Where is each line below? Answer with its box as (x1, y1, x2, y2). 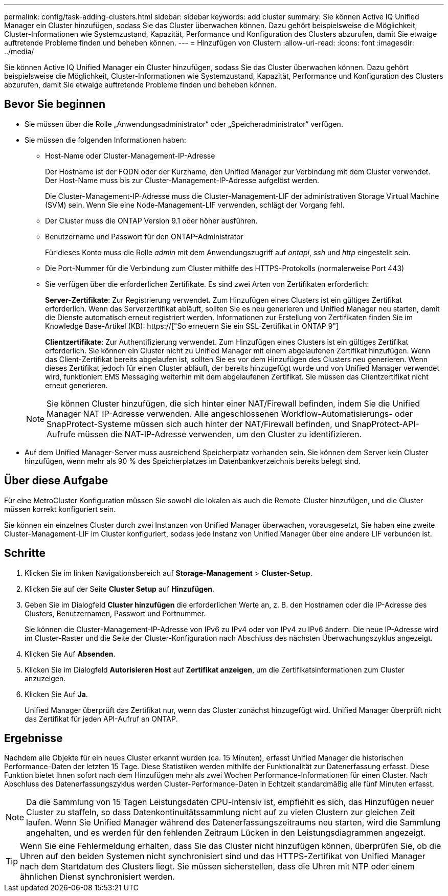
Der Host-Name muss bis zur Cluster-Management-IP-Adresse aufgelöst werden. (45, 175, 319, 185)
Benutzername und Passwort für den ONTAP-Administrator (45, 232, 243, 241)
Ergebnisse (4, 731, 63, 745)
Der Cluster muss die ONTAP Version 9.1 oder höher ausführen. (45, 216, 258, 225)
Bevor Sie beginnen (4, 98, 106, 111)
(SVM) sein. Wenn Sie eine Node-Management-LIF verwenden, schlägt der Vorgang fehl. (45, 200, 345, 209)
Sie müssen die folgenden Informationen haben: (25, 135, 186, 144)
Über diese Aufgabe (4, 474, 108, 487)
